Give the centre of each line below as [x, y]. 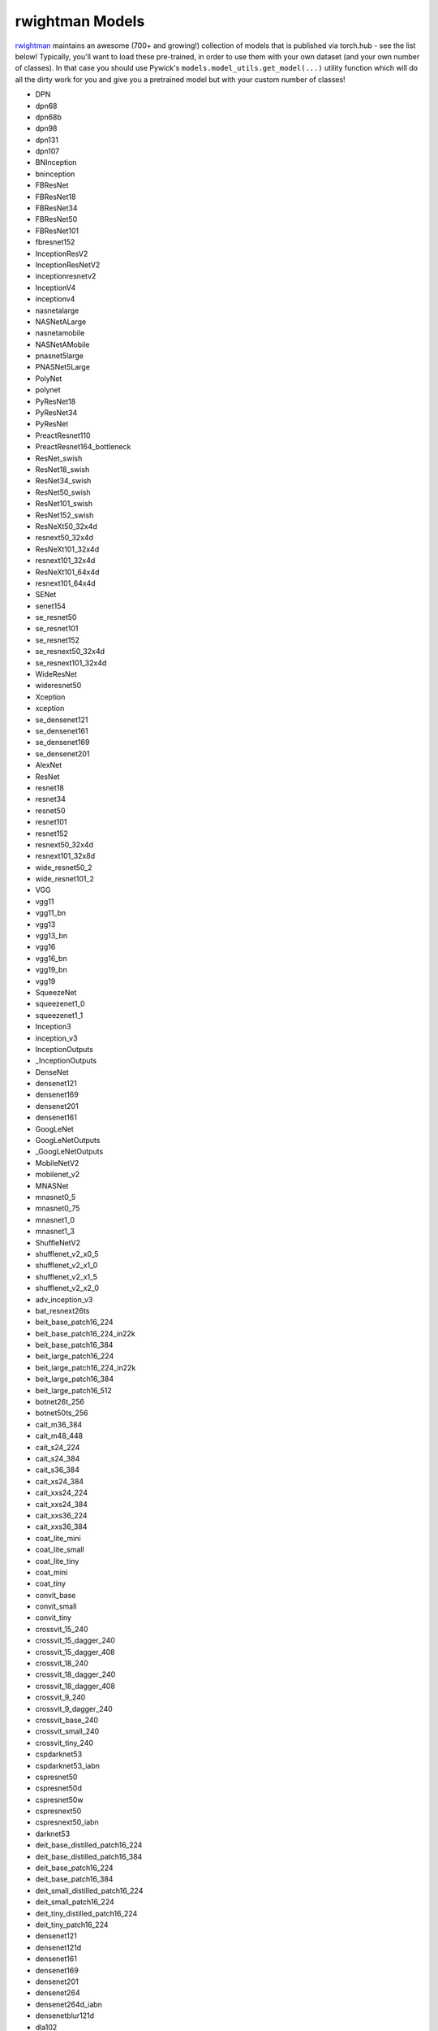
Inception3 [54, 1027]
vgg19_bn [52, 970]
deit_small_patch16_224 [75, 1902]
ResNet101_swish [64, 504]
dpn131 [47, 140]
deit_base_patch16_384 [74, 1879]
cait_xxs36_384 [61, 1526]
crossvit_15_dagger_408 [75, 1652]
